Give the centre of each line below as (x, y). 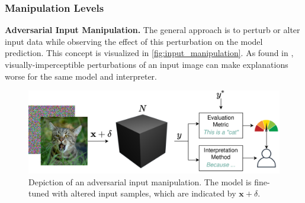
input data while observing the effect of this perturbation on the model (134, 41)
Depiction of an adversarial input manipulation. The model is (140, 181)
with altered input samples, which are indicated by (144, 193)
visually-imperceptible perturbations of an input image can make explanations (147, 64)
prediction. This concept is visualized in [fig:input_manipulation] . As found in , (149, 53)
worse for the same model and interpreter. (81, 76)
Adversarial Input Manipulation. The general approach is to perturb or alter (152, 30)
